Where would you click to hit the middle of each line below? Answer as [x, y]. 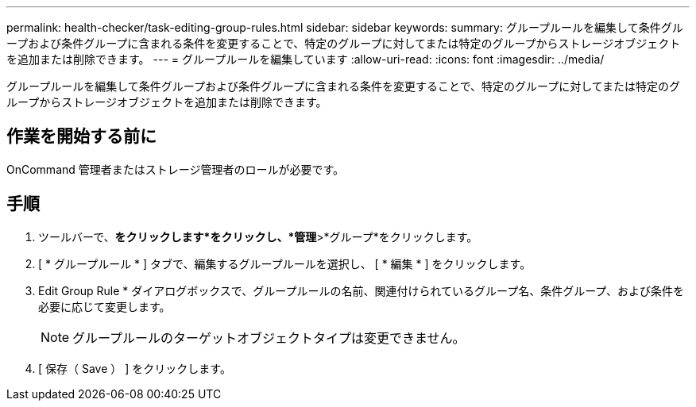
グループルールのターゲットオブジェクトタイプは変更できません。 [269, 338]
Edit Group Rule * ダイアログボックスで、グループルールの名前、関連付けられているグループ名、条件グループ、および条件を [361, 290]
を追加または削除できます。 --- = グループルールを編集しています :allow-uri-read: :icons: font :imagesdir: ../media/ [305, 59]
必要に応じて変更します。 [104, 306]
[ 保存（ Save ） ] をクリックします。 [135, 368]
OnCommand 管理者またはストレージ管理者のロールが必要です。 [176, 169]
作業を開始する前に [81, 136]
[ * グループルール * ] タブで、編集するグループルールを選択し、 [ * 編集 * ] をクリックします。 [285, 263]
